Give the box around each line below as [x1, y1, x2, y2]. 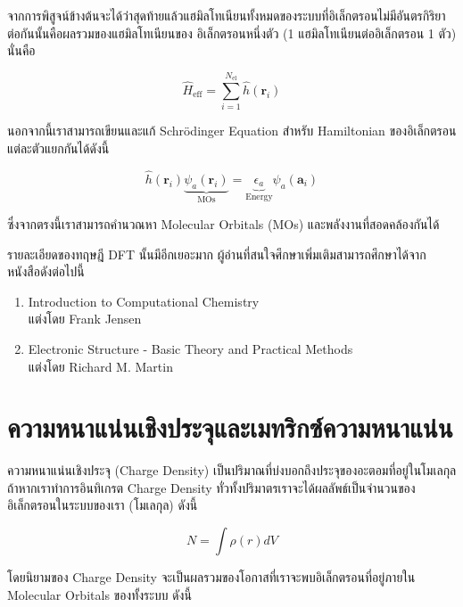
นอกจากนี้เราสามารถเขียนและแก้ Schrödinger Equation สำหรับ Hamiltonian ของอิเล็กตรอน [7, 121, 457, 140]
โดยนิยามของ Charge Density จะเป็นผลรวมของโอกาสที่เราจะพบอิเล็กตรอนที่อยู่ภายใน [7, 568, 416, 586]
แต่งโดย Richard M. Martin [28, 357, 173, 375]
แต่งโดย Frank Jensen [28, 309, 142, 328]
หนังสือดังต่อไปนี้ [7, 262, 85, 281]
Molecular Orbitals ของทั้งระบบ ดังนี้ [7, 585, 192, 603]
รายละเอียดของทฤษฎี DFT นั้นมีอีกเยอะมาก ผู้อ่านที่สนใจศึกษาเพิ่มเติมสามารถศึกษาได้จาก [7, 244, 426, 263]
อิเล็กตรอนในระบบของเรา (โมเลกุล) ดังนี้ [7, 496, 198, 514]
